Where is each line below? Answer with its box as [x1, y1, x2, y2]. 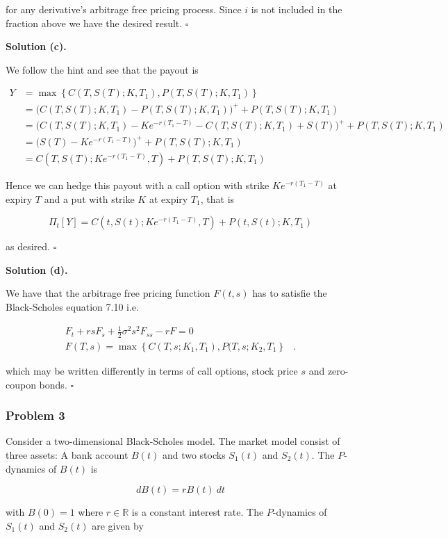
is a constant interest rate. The [131, 505, 264, 519]
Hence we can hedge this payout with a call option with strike [6, 178, 269, 193]
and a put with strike [44, 191, 135, 206]
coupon [6, 377, 36, 391]
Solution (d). [6, 262, 68, 277]
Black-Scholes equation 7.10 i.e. [6, 300, 139, 313]
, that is [200, 191, 235, 206]
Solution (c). [6, 39, 67, 54]
